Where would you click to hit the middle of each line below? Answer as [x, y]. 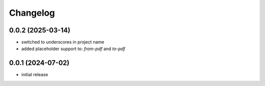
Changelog [32, 13]
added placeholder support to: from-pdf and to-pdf [73, 49]
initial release [35, 75]
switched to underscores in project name [63, 42]
